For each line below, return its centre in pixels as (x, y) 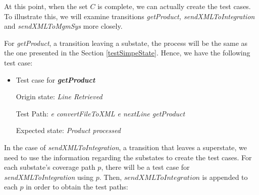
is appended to (225, 177)
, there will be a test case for (145, 167)
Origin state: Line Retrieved (59, 96)
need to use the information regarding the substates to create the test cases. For (128, 157)
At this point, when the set (46, 6)
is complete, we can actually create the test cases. (174, 6)
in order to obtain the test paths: (77, 187)
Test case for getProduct (56, 79)
